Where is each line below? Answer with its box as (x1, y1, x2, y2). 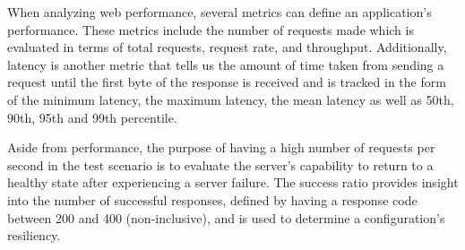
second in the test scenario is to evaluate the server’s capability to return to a (7, 155, 434, 174)
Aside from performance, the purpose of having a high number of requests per (7, 138, 435, 157)
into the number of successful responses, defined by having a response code (7, 190, 418, 209)
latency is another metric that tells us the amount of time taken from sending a (7, 55, 444, 73)
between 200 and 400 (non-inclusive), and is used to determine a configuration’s (7, 208, 445, 227)
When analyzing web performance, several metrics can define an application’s (7, 3, 432, 21)
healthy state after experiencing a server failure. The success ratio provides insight (7, 173, 459, 192)
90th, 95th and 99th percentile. (7, 108, 177, 126)
